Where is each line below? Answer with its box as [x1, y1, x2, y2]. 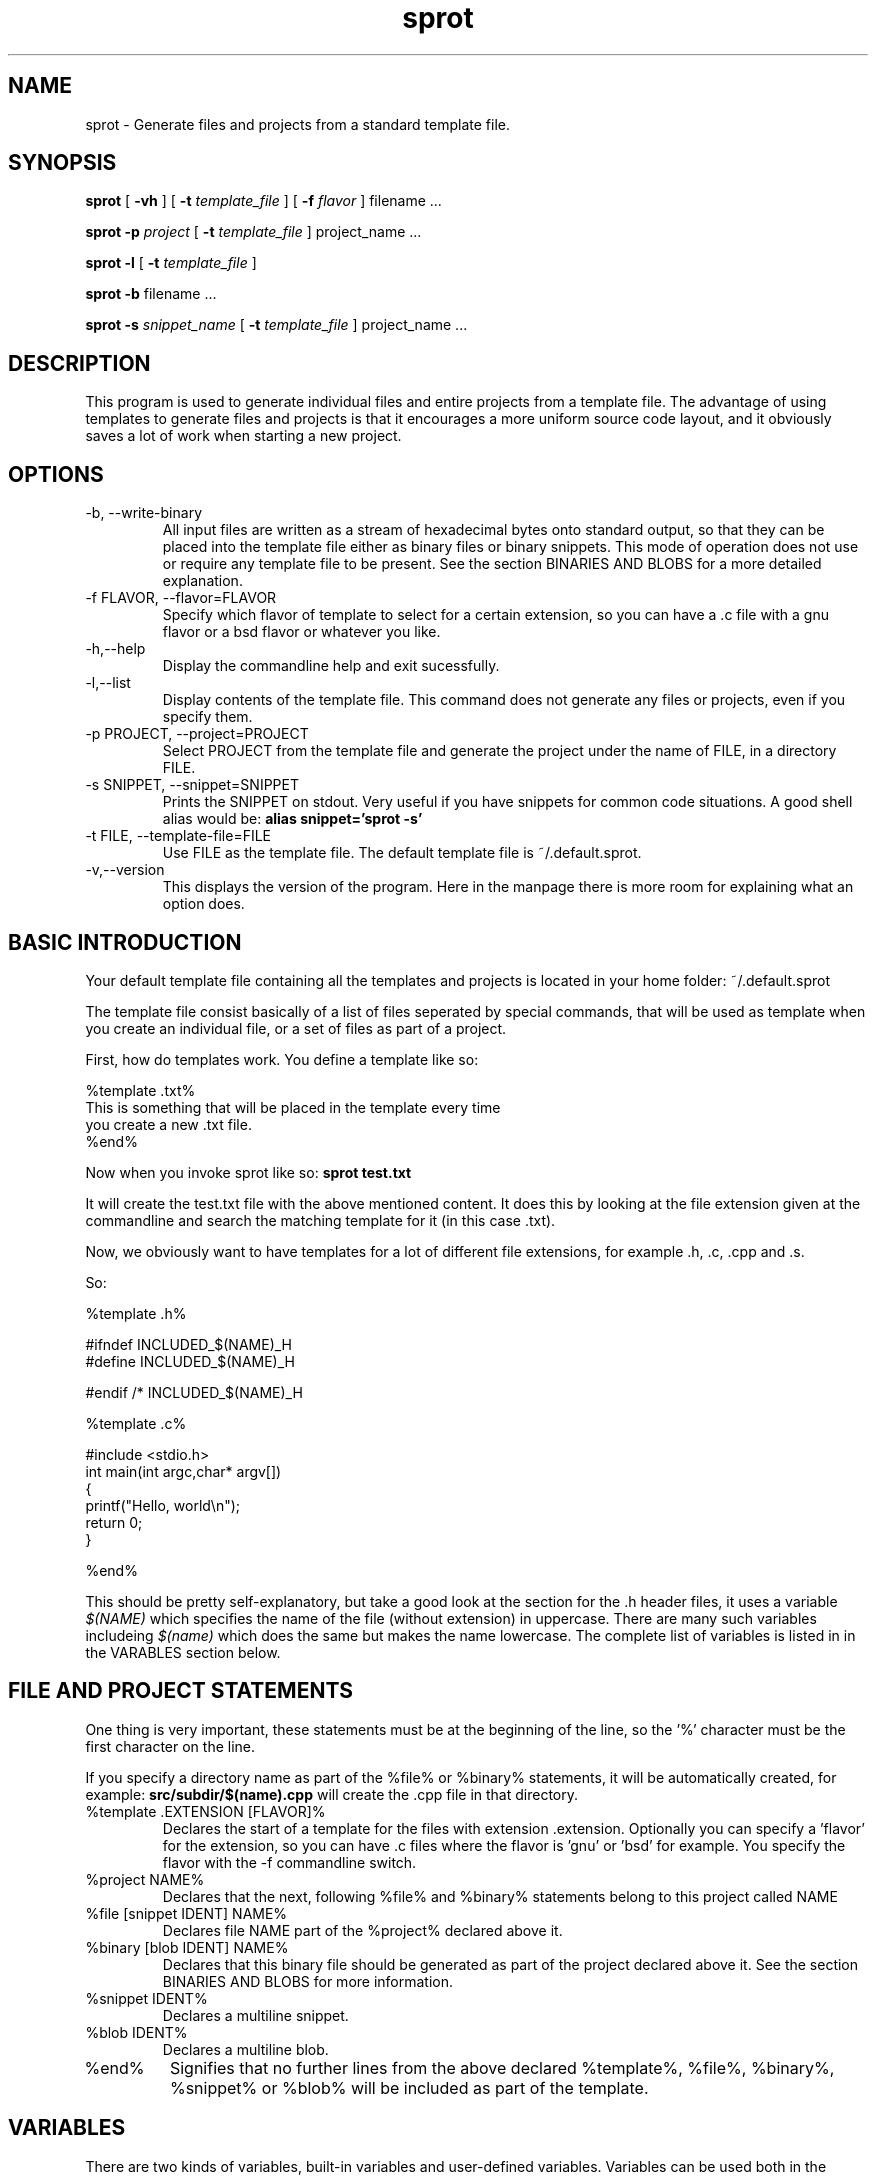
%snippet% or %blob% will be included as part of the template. [169, 2077, 649, 2098]
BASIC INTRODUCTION [8, 929, 242, 955]
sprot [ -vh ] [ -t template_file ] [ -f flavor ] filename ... [85, 192, 442, 210]
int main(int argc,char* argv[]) [85, 1462, 282, 1480]
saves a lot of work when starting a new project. [85, 427, 402, 445]
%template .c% [85, 1414, 187, 1432]
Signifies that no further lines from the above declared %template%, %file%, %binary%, [169, 2057, 835, 2078]
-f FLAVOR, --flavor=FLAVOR [85, 589, 277, 607]
